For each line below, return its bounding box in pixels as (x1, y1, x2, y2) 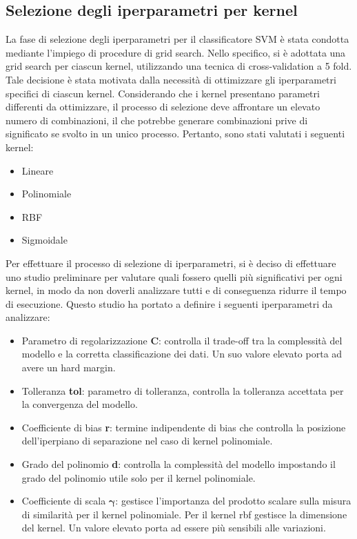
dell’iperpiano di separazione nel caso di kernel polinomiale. (21, 433, 273, 448)
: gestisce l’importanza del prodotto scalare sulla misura (115, 493, 351, 508)
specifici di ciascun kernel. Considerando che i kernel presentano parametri (6, 86, 320, 100)
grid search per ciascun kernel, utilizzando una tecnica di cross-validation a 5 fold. (6, 59, 352, 73)
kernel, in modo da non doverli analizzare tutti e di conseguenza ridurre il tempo (6, 283, 347, 297)
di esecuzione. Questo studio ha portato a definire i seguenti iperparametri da (6, 296, 333, 311)
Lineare (21, 163, 54, 177)
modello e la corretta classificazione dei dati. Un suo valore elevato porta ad (21, 346, 343, 361)
